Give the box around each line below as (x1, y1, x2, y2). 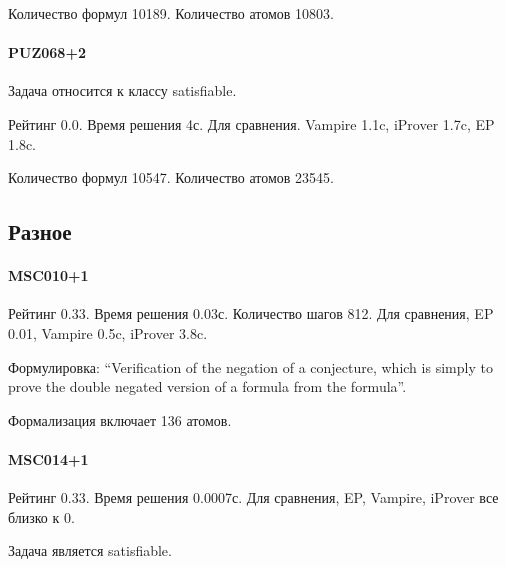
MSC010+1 (8, 265, 89, 286)
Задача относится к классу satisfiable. (8, 80, 237, 101)
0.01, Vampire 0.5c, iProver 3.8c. (8, 322, 208, 343)
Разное (8, 216, 72, 247)
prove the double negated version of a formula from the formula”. (8, 376, 407, 397)
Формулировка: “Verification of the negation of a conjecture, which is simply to (8, 356, 493, 377)
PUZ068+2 (8, 42, 86, 63)
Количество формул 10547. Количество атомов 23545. (8, 167, 334, 188)
